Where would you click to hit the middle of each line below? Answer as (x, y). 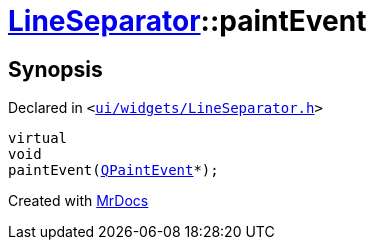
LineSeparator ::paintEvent (187, 21)
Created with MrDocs (78, 201)
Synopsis (55, 69)
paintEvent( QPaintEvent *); (113, 170)
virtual (38, 138)
